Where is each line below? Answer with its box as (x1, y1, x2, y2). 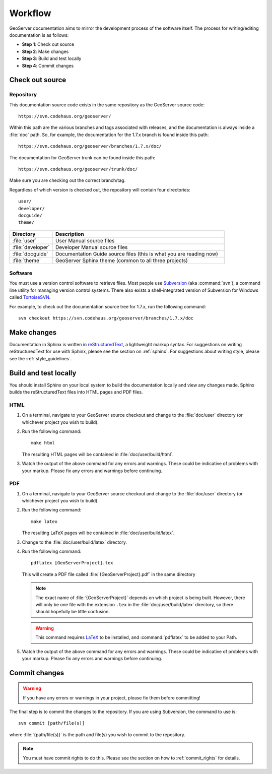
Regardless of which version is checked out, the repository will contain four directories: (9, 186, 191, 192)
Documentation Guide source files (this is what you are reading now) (55, 250, 219, 257)
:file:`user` (12, 237, 37, 244)
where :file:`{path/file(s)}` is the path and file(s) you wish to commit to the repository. (9, 731, 186, 738)
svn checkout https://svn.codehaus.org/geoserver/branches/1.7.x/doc (18, 315, 194, 321)
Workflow (9, 8, 51, 19)
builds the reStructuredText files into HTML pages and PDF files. (9, 389, 143, 395)
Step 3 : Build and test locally (22, 55, 82, 61)
